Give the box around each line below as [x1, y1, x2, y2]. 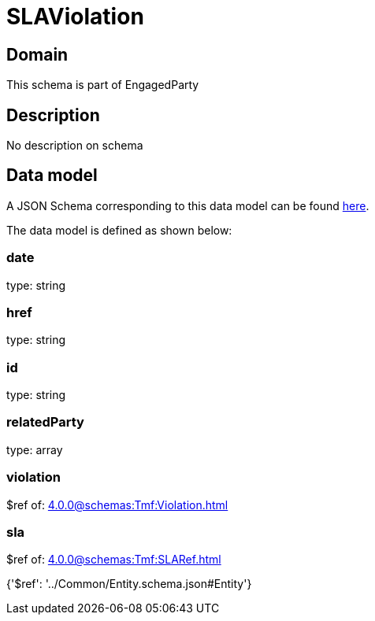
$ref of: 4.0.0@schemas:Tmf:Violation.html [6, 497, 228, 512]
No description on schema [6, 139, 143, 153]
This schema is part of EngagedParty [6, 78, 199, 92]
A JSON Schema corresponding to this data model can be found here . [6, 198, 369, 213]
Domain [6, 44, 69, 65]
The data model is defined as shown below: [6, 223, 232, 237]
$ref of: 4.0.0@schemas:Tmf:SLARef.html [6, 553, 221, 567]
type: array [6, 442, 63, 457]
